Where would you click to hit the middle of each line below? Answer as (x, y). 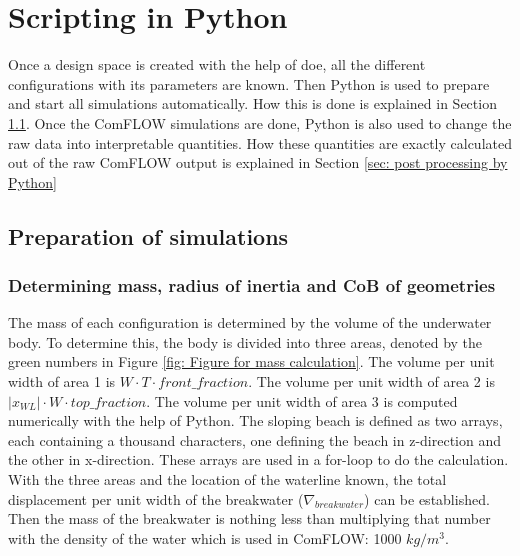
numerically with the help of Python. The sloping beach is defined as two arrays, (255, 420)
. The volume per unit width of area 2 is (371, 381)
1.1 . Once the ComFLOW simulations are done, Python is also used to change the (260, 122)
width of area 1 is (62, 381)
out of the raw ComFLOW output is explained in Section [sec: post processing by (258, 162)
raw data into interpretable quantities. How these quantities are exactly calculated (260, 142)
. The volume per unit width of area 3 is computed (302, 400)
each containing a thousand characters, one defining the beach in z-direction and (255, 439)
